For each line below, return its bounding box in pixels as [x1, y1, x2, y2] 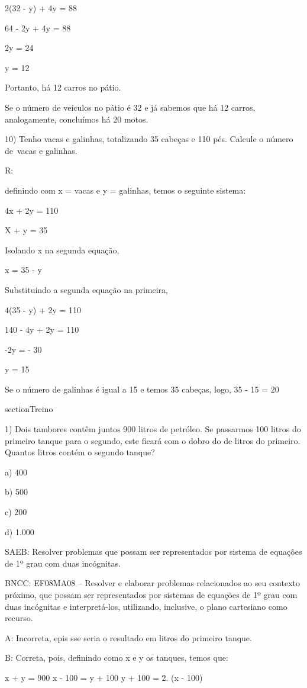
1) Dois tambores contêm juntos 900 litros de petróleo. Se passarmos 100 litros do [5, 423, 301, 435]
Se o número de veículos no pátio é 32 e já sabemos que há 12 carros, [5, 101, 256, 113]
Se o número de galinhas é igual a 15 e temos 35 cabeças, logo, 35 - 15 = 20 [5, 382, 279, 395]
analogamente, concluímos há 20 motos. [5, 112, 148, 125]
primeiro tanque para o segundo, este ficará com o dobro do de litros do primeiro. [5, 434, 300, 446]
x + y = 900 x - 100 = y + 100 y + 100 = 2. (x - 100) [5, 671, 203, 683]
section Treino [5, 403, 53, 415]
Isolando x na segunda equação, [5, 243, 119, 256]
